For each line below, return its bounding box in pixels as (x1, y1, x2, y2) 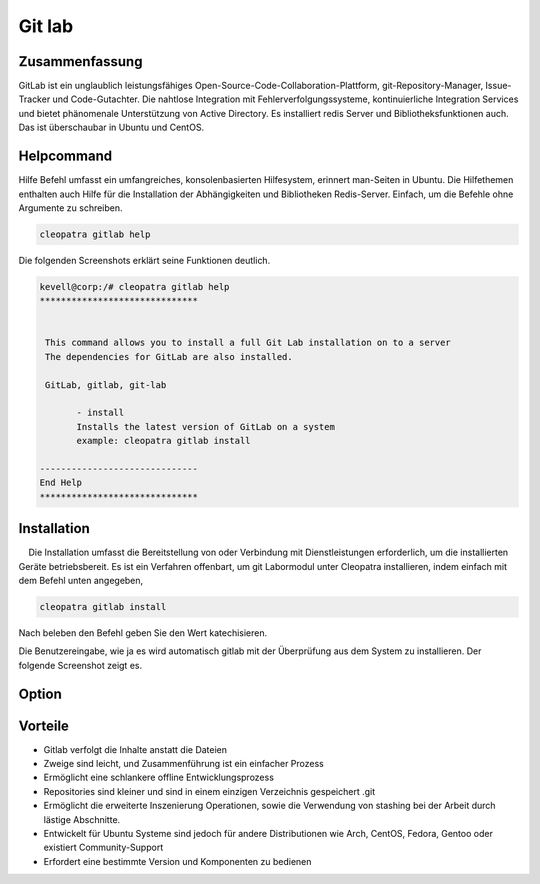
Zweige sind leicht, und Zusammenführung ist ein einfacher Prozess (43, 758, 325, 770)
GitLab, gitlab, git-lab (45, 379, 167, 390)
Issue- (485, 80, 512, 92)
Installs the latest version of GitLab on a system (76, 421, 335, 432)
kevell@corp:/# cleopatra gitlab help (39, 281, 230, 292)
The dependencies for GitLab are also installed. (45, 351, 294, 362)
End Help (39, 477, 83, 489)
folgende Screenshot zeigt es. (18, 659, 143, 671)
